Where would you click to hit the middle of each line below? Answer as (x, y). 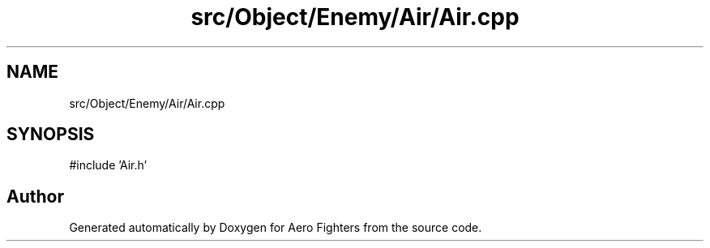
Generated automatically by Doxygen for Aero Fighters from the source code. (276, 228)
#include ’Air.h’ (108, 165)
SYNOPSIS (51, 135)
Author (35, 196)
